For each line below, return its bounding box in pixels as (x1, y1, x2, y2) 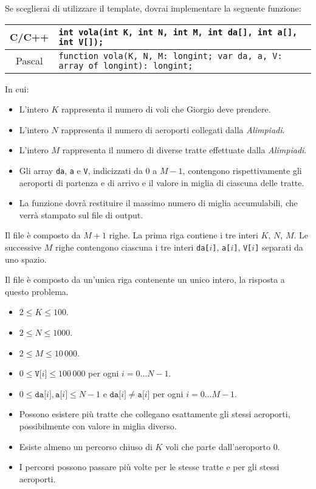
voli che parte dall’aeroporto (165, 440, 270, 453)
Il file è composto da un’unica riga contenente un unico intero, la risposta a (5, 273, 285, 286)
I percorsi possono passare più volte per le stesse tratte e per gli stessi (19, 460, 280, 473)
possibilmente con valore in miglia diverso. (19, 420, 177, 432)
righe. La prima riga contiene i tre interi (109, 229, 258, 241)
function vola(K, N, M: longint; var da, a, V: (58, 50, 283, 61)
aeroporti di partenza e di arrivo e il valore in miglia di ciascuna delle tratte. (19, 176, 304, 189)
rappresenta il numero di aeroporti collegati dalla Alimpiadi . (61, 123, 285, 136)
